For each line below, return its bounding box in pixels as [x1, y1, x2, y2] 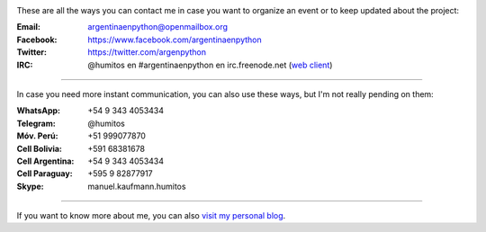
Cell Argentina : [16, 156, 75, 166]
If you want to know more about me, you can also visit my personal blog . [16, 210, 286, 221]
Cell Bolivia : [16, 143, 63, 154]
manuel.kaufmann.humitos [87, 181, 186, 192]
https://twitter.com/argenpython [87, 47, 207, 58]
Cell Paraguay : [16, 168, 73, 179]
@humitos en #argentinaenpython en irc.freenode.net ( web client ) [87, 59, 333, 70]
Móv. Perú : [16, 130, 58, 141]
